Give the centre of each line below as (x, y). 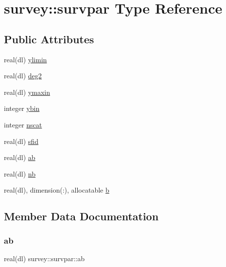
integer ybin (22, 108)
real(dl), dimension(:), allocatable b (57, 190)
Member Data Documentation (81, 216)
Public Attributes (49, 39)
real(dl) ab (20, 157)
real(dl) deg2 (23, 76)
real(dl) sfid (21, 141)
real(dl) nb (20, 173)
